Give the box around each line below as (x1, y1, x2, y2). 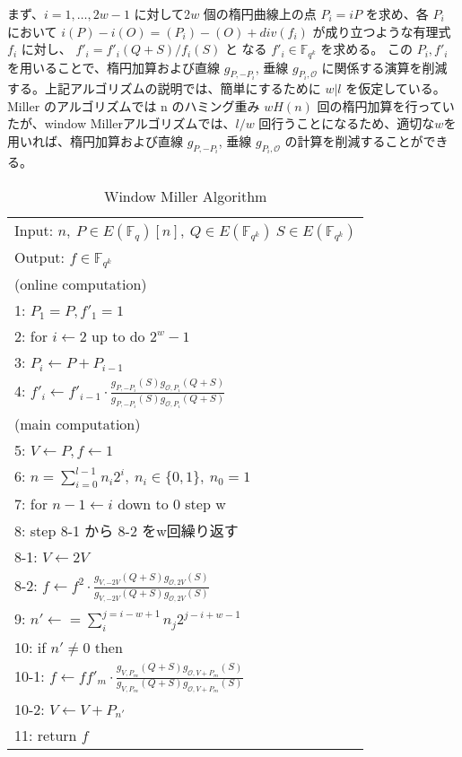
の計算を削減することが (284, 131, 423, 150)
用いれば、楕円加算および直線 (7, 131, 183, 150)
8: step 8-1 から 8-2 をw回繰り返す (14, 520, 239, 542)
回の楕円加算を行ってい (317, 96, 455, 115)
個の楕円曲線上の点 (203, 4, 317, 22)
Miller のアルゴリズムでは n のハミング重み (7, 96, 260, 115)
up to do (92, 325, 145, 346)
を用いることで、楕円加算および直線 (7, 57, 221, 76)
